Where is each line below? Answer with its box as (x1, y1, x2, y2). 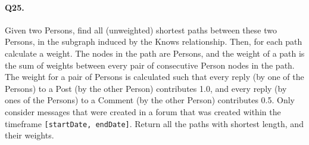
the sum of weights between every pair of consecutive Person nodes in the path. (5, 58, 295, 71)
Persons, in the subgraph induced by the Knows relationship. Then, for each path (5, 35, 302, 48)
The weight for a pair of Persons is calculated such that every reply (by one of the (5, 70, 304, 83)
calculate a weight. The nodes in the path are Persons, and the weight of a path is (5, 47, 305, 59)
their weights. (5, 129, 54, 141)
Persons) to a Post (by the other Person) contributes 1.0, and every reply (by (5, 82, 287, 94)
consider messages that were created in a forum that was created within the (5, 105, 281, 118)
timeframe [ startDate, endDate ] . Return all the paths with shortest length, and (5, 117, 304, 129)
